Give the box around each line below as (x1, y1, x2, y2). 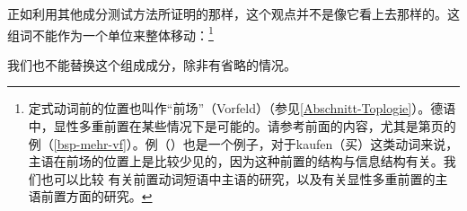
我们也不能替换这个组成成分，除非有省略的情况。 (7, 55, 296, 74)
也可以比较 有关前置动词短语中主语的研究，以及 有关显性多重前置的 (40, 169, 436, 188)
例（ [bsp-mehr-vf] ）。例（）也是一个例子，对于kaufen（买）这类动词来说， (28, 134, 459, 153)
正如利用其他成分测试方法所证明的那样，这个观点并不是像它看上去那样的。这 (7, 4, 460, 22)
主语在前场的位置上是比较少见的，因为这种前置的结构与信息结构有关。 (28, 152, 444, 171)
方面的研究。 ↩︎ (66, 187, 153, 206)
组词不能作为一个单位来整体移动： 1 (7, 22, 214, 44)
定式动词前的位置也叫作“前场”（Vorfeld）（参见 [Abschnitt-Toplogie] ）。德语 (28, 99, 456, 118)
